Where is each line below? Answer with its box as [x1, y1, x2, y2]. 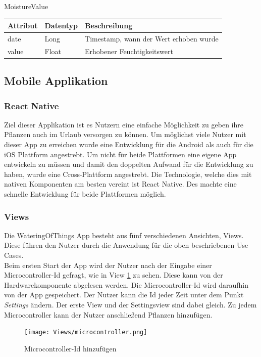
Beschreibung [85, 20, 133, 31]
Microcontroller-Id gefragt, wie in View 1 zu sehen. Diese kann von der [4, 270, 223, 280]
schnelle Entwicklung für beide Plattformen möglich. [4, 189, 166, 199]
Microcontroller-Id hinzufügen [24, 343, 117, 353]
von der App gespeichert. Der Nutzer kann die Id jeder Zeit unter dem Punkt [4, 289, 244, 300]
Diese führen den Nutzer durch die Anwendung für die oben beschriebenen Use [4, 240, 248, 250]
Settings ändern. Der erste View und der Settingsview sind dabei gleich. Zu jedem [4, 299, 257, 309]
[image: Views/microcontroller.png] [24, 329, 147, 336]
